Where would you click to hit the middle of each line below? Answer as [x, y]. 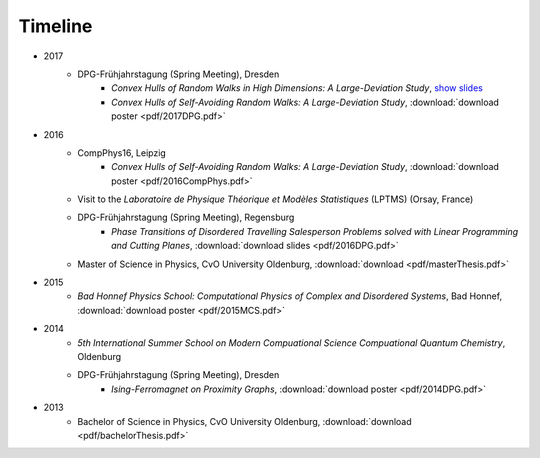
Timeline [55, 26]
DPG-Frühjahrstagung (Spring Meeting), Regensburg [186, 217]
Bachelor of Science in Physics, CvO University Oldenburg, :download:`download [244, 421]
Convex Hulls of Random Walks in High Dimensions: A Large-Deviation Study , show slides [297, 88]
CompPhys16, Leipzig [122, 152]
